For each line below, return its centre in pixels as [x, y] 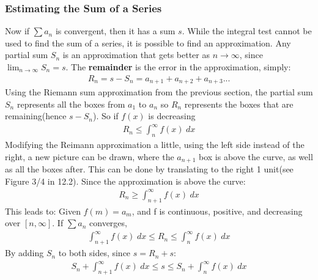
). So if [106, 116]
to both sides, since [94, 253]
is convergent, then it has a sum [115, 31]
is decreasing [172, 116]
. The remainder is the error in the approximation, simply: [178, 67]
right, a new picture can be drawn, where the [90, 156]
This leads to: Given [43, 211]
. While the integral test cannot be [247, 31]
